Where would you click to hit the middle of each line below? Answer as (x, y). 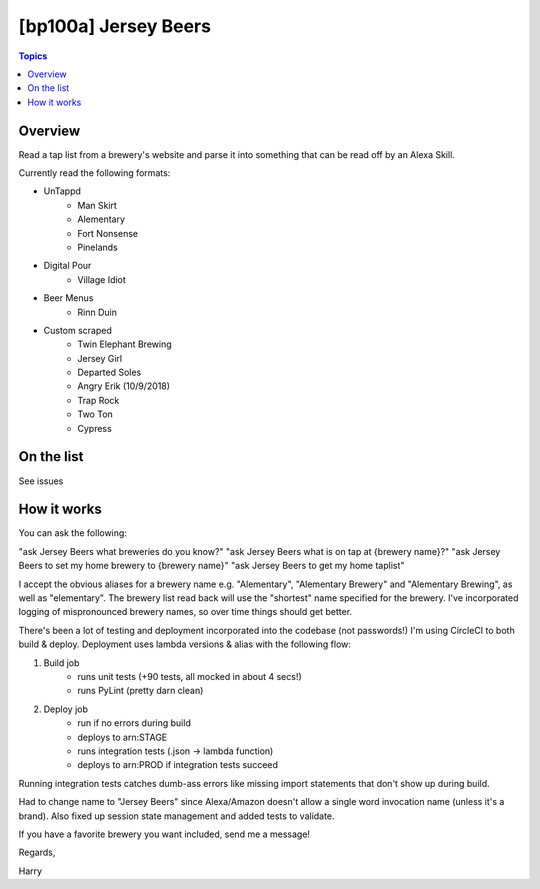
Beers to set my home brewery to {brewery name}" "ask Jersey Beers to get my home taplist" (211, 566)
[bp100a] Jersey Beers (115, 26)
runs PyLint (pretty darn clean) (140, 691)
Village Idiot (102, 279)
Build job (61, 662)
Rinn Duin (97, 312)
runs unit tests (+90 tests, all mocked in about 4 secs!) (189, 676)
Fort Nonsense (108, 233)
